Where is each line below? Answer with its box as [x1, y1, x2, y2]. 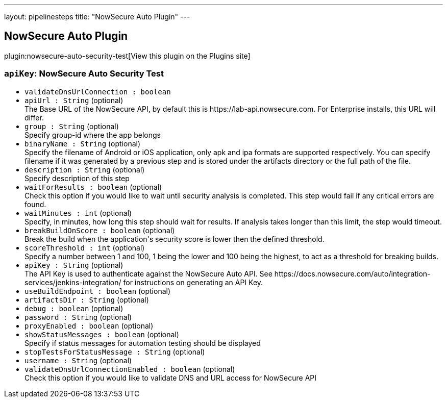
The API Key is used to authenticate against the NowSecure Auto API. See [24, 269, 272, 278]
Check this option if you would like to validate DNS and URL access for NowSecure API [24, 373, 317, 382]
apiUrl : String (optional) [24, 95, 123, 105]
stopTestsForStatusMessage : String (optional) [24, 347, 205, 356]
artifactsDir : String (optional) [24, 295, 149, 304]
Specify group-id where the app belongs [24, 130, 161, 139]
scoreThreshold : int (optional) [24, 243, 145, 252]
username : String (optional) [24, 356, 132, 365]
